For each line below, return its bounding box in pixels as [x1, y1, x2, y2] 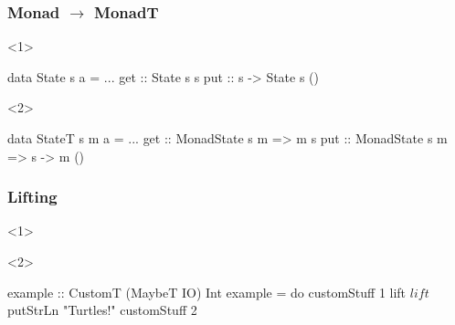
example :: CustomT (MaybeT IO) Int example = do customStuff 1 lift [7, 282, 407, 301]
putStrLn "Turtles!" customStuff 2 [7, 300, 197, 320]
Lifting [7, 185, 58, 208]
